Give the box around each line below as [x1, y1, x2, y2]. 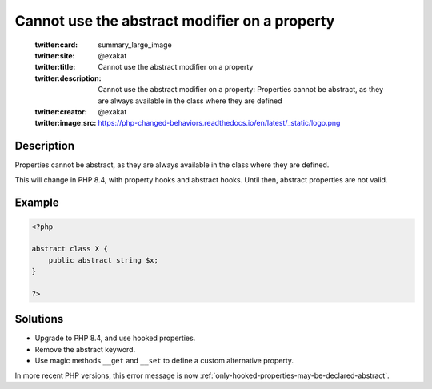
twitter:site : [34, 50, 75, 60]
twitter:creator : [34, 106, 87, 116]
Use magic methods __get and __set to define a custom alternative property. [34, 356, 294, 366]
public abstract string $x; [48, 255, 159, 264]
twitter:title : [34, 62, 76, 72]
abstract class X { [31, 244, 108, 254]
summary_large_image [98, 40, 172, 50]
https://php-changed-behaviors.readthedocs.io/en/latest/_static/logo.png [98, 118, 341, 128]
